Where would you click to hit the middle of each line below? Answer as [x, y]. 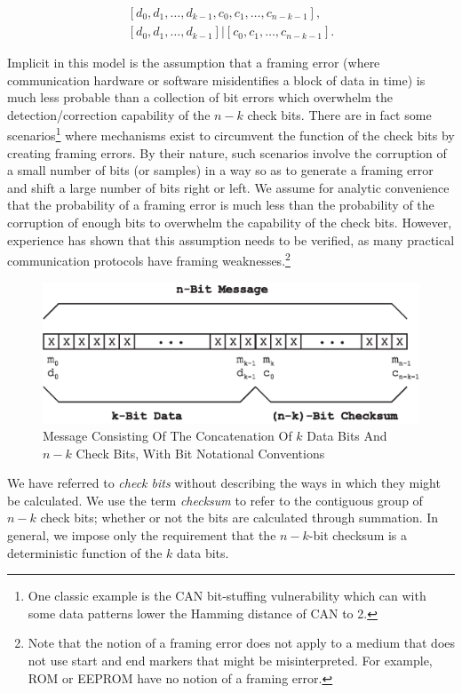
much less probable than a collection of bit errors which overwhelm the [200, 97]
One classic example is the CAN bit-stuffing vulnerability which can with [227, 596]
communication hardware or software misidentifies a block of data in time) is [216, 80]
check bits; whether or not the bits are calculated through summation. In [239, 518]
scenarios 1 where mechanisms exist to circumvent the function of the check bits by [231, 134]
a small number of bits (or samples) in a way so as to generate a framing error [220, 170]
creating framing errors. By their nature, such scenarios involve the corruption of [227, 152]
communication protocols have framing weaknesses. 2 [149, 259]
